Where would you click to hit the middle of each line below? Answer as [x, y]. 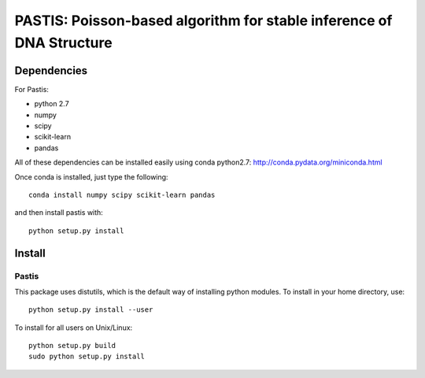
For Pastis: [31, 89]
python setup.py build [72, 346]
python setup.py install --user [91, 310]
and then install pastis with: [59, 213]
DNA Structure [64, 43]
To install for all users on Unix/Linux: [74, 328]
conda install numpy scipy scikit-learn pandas [122, 195]
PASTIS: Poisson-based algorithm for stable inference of [203, 20]
